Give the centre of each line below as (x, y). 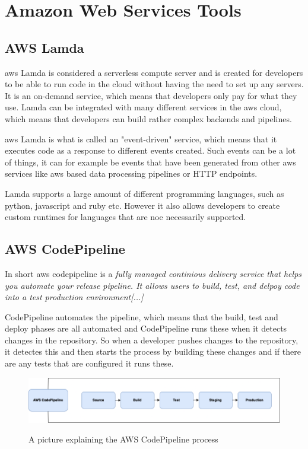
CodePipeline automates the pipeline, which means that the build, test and (142, 316)
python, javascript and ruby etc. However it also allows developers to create (142, 205)
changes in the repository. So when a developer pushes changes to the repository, (152, 340)
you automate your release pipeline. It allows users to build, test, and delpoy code (152, 285)
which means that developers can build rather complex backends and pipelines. (148, 118)
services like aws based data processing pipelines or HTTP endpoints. (131, 173)
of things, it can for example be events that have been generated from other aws (150, 162)
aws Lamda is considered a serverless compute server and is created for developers (154, 72)
